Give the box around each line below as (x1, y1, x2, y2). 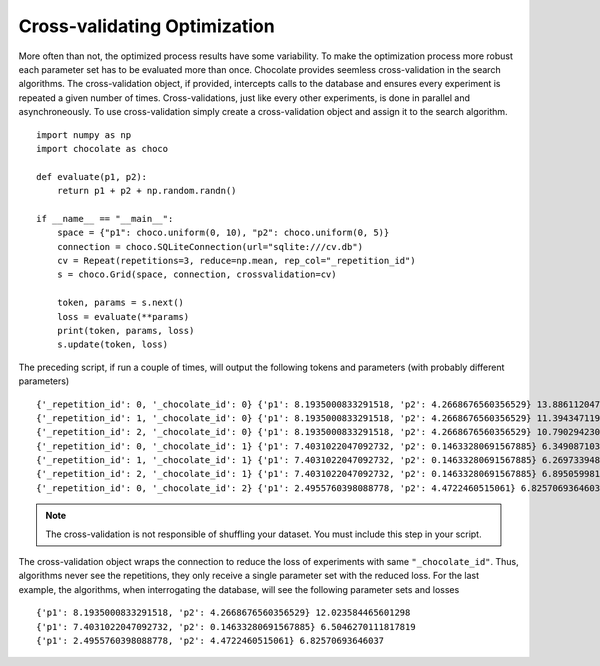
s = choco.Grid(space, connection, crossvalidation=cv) (56, 269, 337, 280)
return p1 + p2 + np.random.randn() (56, 185, 237, 197)
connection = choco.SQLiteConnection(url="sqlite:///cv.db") (56, 241, 364, 252)
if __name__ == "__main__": (36, 213, 174, 224)
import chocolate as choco (36, 143, 169, 154)
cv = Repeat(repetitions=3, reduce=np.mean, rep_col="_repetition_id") (56, 255, 416, 267)
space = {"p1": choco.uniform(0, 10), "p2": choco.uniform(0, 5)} (56, 227, 390, 239)
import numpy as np (36, 129, 132, 140)
